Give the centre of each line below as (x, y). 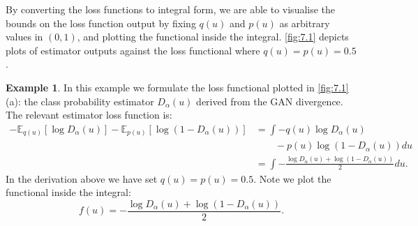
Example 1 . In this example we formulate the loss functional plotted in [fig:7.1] (177, 87)
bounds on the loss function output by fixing (101, 23)
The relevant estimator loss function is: (89, 115)
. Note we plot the (292, 178)
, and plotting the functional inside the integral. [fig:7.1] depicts (213, 37)
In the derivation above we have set (82, 178)
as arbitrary (305, 23)
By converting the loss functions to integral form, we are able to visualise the (171, 9)
